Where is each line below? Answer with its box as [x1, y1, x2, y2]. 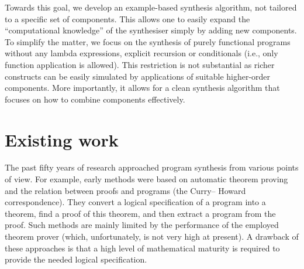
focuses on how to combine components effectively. [5, 93, 185, 105]
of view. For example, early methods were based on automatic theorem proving [5, 173, 288, 185]
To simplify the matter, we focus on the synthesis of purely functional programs [5, 35, 291, 47]
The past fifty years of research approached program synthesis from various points [5, 161, 299, 173]
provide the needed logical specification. [5, 253, 147, 265]
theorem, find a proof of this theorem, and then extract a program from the [5, 207, 276, 219]
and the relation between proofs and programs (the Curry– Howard [5, 184, 246, 196]
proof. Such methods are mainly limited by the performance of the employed [5, 219, 279, 231]
